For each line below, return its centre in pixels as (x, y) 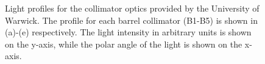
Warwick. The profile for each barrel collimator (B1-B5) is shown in (131, 20)
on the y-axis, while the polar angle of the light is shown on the (124, 44)
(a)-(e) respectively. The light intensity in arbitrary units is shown (128, 32)
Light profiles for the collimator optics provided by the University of (132, 8)
